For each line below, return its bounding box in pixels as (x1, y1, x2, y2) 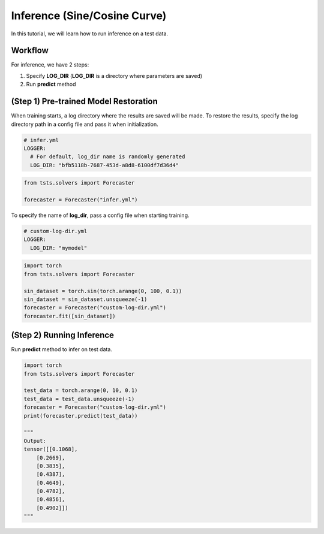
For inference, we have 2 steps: (11, 61, 89, 68)
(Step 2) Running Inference (11, 330, 114, 340)
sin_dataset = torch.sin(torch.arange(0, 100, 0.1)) (23, 288, 182, 294)
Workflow (11, 46, 49, 56)
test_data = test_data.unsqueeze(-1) (23, 396, 135, 402)
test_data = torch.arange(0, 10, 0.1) (23, 387, 138, 394)
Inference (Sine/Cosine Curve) (11, 9, 167, 22)
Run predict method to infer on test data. (11, 346, 112, 353)
